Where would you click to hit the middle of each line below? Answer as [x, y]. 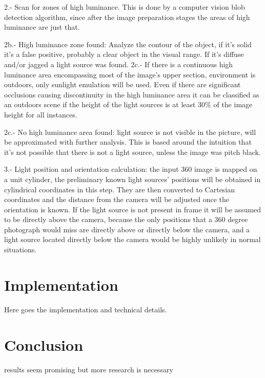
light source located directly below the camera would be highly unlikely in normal [132, 239]
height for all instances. [41, 114]
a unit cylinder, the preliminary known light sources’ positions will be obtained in [132, 179]
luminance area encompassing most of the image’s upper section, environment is [130, 74]
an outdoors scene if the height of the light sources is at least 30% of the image [128, 104]
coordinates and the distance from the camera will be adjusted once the [117, 199]
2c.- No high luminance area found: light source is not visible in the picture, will [130, 132]
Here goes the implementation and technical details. [86, 309]
